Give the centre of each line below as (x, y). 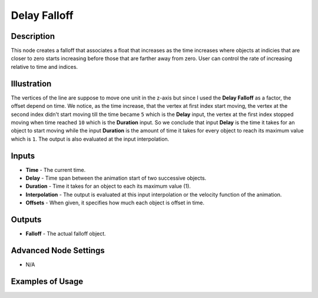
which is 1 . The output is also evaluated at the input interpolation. (90, 139)
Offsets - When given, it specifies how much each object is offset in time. (115, 203)
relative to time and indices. (44, 67)
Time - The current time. (56, 170)
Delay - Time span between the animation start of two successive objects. (116, 178)
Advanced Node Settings (58, 250)
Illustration (31, 83)
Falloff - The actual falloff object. (66, 234)
